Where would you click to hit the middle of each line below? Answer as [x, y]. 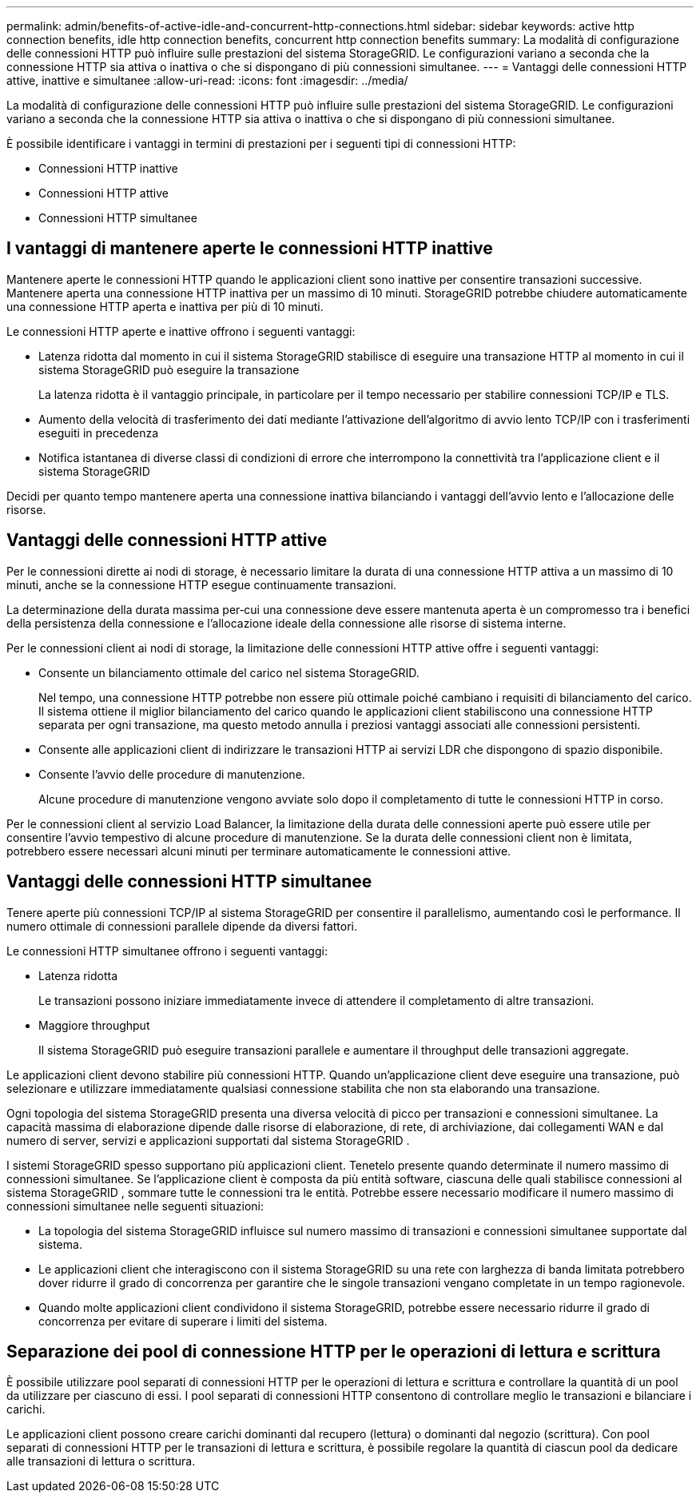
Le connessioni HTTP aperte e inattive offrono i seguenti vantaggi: [181, 331]
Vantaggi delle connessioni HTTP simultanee [189, 882]
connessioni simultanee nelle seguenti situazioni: [135, 1206]
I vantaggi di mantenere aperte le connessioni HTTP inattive [250, 249]
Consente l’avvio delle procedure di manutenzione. [172, 774]
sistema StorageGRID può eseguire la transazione [169, 369]
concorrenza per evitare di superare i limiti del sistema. [183, 1321]
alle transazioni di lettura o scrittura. [101, 1461]
